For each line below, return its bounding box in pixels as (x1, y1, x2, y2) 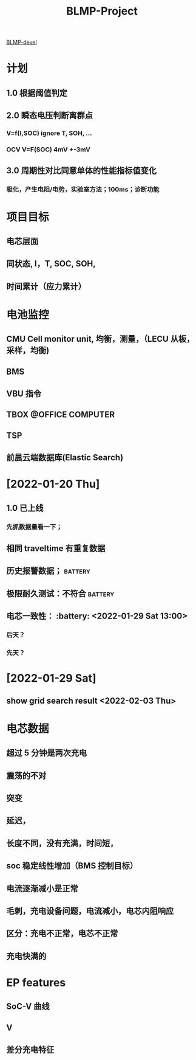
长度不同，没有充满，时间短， (6, 838, 118, 848)
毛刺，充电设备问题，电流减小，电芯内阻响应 (6, 906, 174, 916)
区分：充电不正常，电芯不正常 (6, 929, 118, 939)
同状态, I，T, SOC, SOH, (6, 258, 96, 269)
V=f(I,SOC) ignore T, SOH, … (6, 129, 92, 137)
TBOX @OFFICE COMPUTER (6, 409, 115, 420)
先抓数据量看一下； (6, 522, 63, 531)
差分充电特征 (6, 1045, 55, 1055)
